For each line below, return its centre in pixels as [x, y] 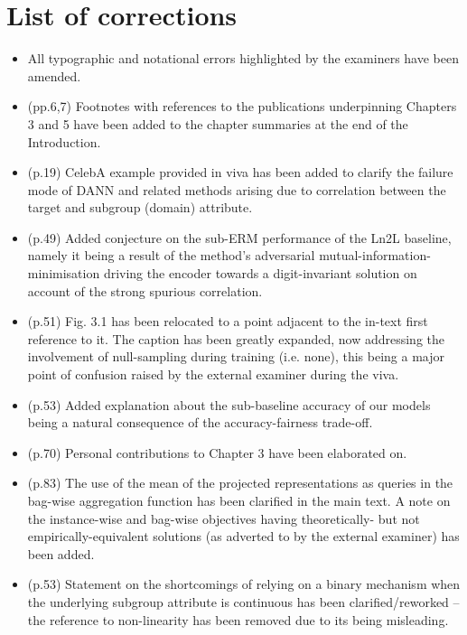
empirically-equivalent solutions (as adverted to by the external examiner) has [243, 536]
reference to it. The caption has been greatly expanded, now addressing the [236, 338]
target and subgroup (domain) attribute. [140, 207]
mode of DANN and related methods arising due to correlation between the [237, 189]
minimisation [64, 273]
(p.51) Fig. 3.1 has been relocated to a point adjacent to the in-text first [228, 321]
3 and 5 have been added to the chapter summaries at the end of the [218, 123]
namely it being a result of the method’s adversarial [171, 255]
